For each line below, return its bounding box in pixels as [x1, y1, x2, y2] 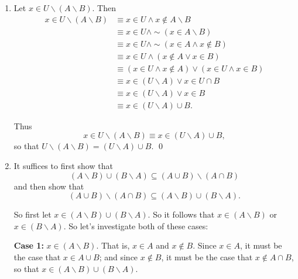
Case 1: [13, 239, 44, 252]
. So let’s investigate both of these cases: [63, 219, 208, 232]
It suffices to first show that [13, 160, 113, 172]
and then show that [13, 180, 84, 192]
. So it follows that [148, 208, 215, 221]
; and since [99, 251, 138, 263]
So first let [13, 208, 52, 221]
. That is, [96, 239, 130, 252]
